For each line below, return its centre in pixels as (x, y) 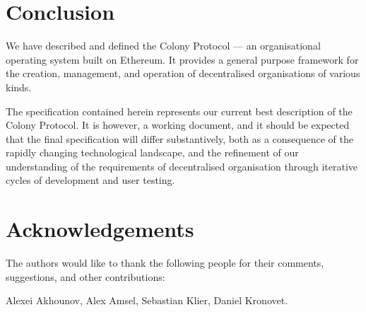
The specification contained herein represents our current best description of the (179, 111)
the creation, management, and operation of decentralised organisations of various (183, 73)
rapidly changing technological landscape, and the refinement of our (152, 152)
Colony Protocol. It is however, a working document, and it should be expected (178, 125)
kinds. (19, 87)
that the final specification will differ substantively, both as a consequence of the (179, 138)
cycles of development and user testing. (90, 180)
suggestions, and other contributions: (85, 276)
